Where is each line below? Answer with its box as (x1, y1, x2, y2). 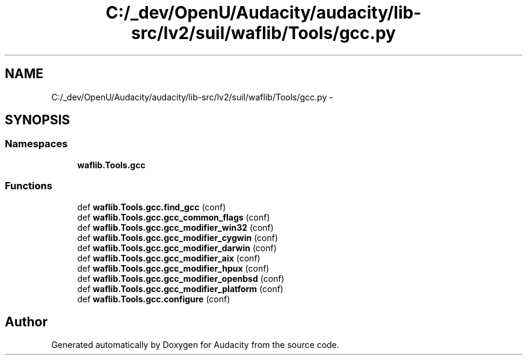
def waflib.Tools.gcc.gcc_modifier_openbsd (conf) (77, 273, 285, 284)
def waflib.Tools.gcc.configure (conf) (77, 293, 230, 304)
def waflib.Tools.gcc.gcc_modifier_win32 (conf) (77, 222, 274, 233)
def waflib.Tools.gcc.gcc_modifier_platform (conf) (77, 283, 283, 294)
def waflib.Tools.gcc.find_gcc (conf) (77, 201, 226, 212)
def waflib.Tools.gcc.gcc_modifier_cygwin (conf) (77, 232, 279, 243)
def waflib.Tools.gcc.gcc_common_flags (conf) (77, 212, 270, 222)
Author (5, 314, 48, 329)
